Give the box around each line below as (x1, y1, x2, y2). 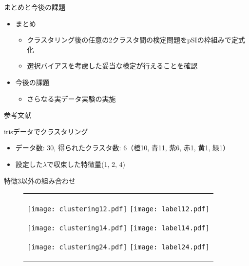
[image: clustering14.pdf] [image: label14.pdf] (27, 224, 210, 232)
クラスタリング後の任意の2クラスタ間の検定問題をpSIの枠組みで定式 (27, 35, 245, 45)
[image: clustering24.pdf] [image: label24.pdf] (27, 243, 210, 251)
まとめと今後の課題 (4, 2, 65, 12)
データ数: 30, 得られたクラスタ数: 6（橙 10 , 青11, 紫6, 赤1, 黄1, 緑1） (15, 143, 230, 153)
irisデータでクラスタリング (4, 126, 88, 136)
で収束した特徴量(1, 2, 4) (46, 159, 125, 169)
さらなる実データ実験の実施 (27, 93, 116, 103)
